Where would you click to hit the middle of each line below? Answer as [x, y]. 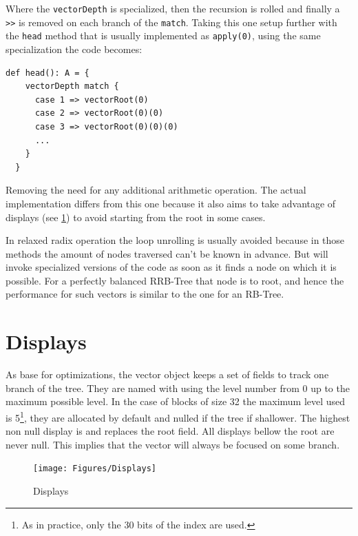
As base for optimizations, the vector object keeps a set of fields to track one [167, 374]
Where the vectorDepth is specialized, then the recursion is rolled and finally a [173, 8]
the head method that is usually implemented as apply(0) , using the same [163, 35]
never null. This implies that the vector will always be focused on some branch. [173, 444]
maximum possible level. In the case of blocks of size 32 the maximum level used [176, 401]
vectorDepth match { [72, 86]
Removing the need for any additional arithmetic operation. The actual [156, 190]
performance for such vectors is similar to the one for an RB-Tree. [145, 294]
